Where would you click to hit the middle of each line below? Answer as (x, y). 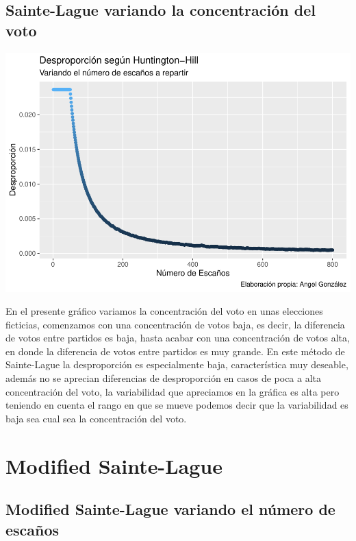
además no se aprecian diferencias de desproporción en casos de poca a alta (164, 378)
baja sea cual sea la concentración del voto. (96, 418)
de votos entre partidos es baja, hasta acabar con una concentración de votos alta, (178, 338)
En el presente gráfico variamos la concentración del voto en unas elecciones (164, 311)
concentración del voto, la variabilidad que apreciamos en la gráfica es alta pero (173, 391)
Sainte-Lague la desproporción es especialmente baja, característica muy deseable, (177, 364)
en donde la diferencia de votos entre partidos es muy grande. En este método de (175, 351)
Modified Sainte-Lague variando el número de (170, 509)
